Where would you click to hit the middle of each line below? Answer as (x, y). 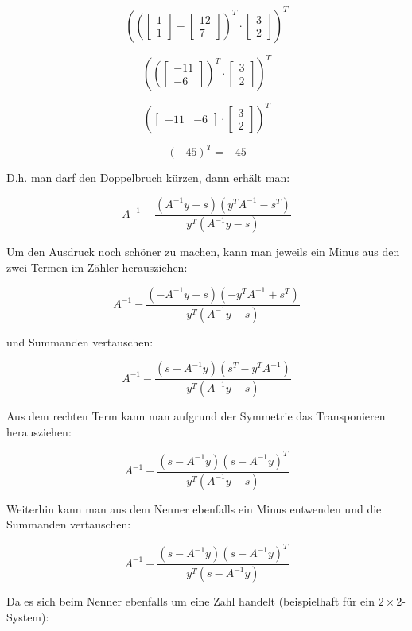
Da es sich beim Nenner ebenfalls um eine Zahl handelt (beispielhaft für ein (190, 601)
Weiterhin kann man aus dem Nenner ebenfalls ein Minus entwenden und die (194, 508)
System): (28, 616)
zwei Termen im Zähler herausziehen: (97, 267)
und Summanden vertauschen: (80, 341)
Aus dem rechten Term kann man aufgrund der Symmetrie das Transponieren (196, 416)
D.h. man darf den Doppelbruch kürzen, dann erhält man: (148, 177)
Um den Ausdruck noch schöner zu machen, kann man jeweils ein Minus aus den (203, 252)
